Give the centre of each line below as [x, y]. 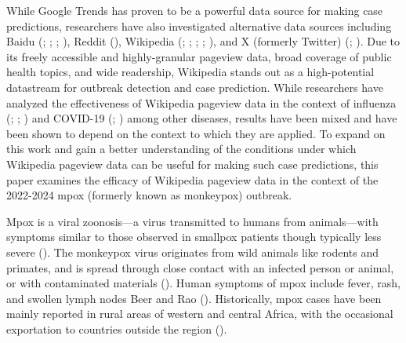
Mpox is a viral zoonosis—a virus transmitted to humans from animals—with [192, 221]
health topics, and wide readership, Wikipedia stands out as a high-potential [190, 72]
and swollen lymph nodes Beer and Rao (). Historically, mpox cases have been [194, 298]
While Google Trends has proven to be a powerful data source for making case [195, 10]
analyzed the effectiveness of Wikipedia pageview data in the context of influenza [201, 102]
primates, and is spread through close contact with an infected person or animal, [200, 267]
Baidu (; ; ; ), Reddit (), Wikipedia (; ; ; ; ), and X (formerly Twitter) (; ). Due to [203, 41]
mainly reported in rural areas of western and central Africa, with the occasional [200, 314]
